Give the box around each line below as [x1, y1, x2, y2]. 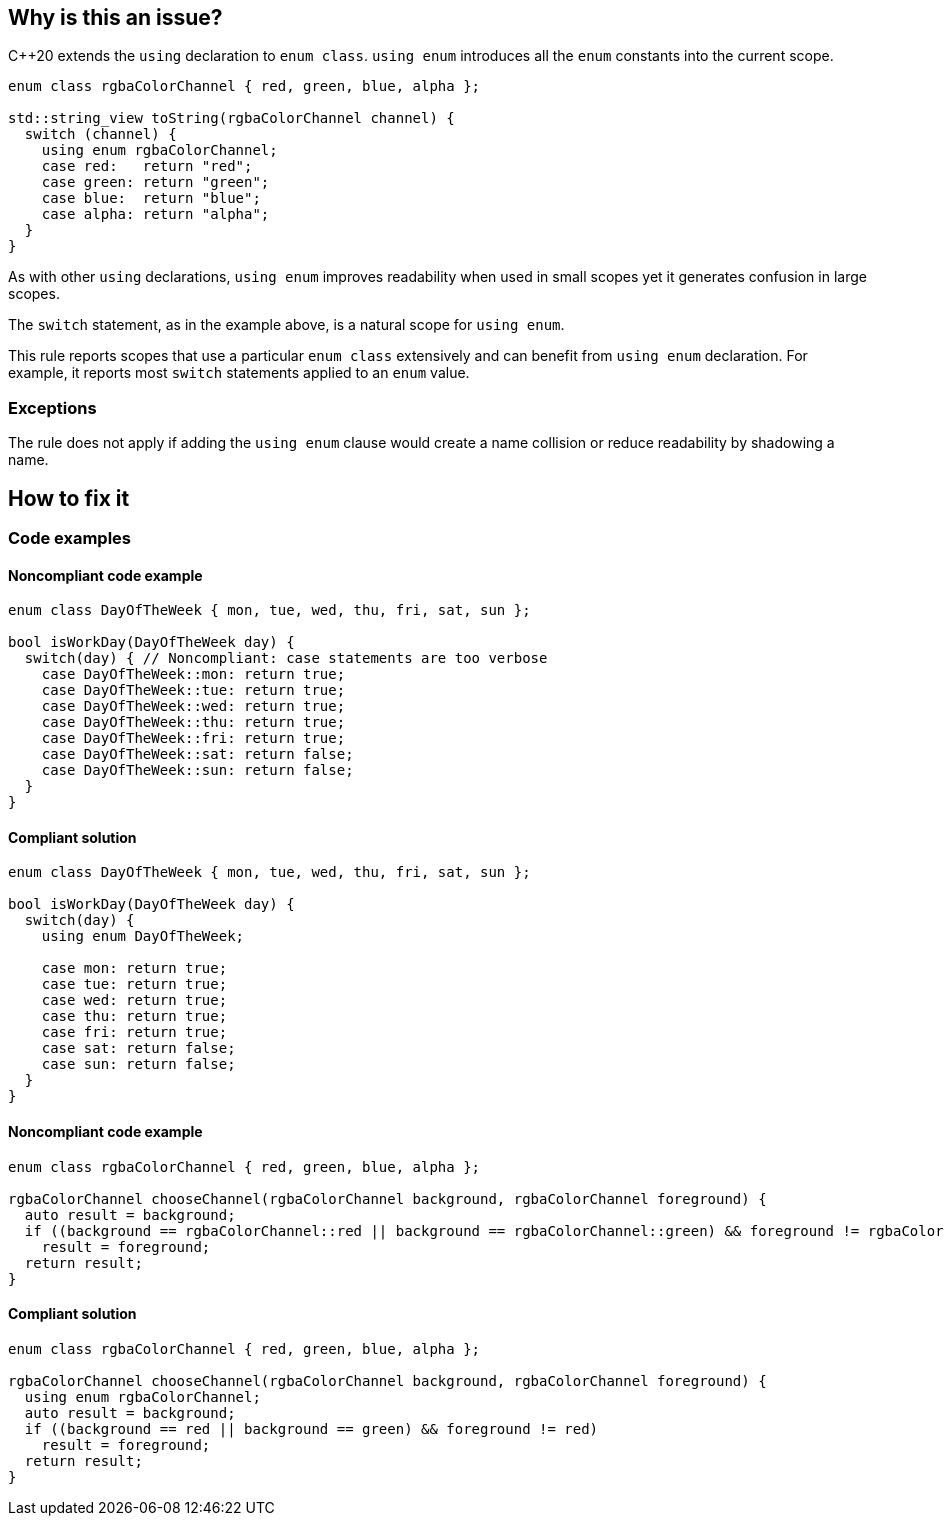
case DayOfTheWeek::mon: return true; [41, 666, 346, 683]
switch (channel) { [24, 126, 177, 143]
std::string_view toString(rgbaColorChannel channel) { [8, 110, 455, 127]
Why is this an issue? [8, 5, 223, 30]
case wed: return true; [41, 992, 228, 1009]
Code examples [8, 528, 132, 549]
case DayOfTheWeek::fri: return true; [41, 730, 346, 747]
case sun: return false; [41, 1056, 236, 1073]
